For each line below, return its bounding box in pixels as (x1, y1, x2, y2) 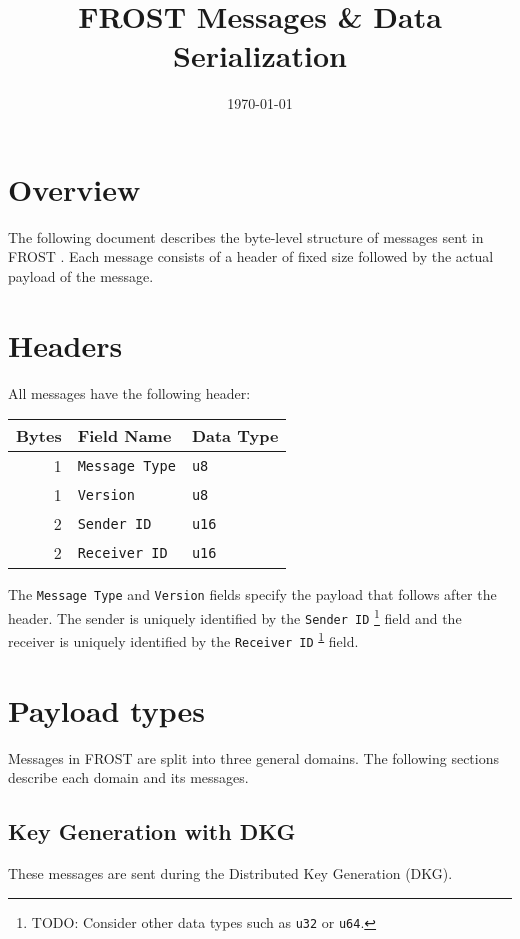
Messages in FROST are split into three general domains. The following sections (8, 747, 500, 768)
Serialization (173, 35, 347, 76)
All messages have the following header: (8, 382, 251, 403)
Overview (8, 168, 141, 209)
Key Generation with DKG (8, 816, 296, 847)
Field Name (77, 424, 172, 448)
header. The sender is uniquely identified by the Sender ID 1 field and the (8, 605, 462, 628)
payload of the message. (8, 266, 154, 287)
